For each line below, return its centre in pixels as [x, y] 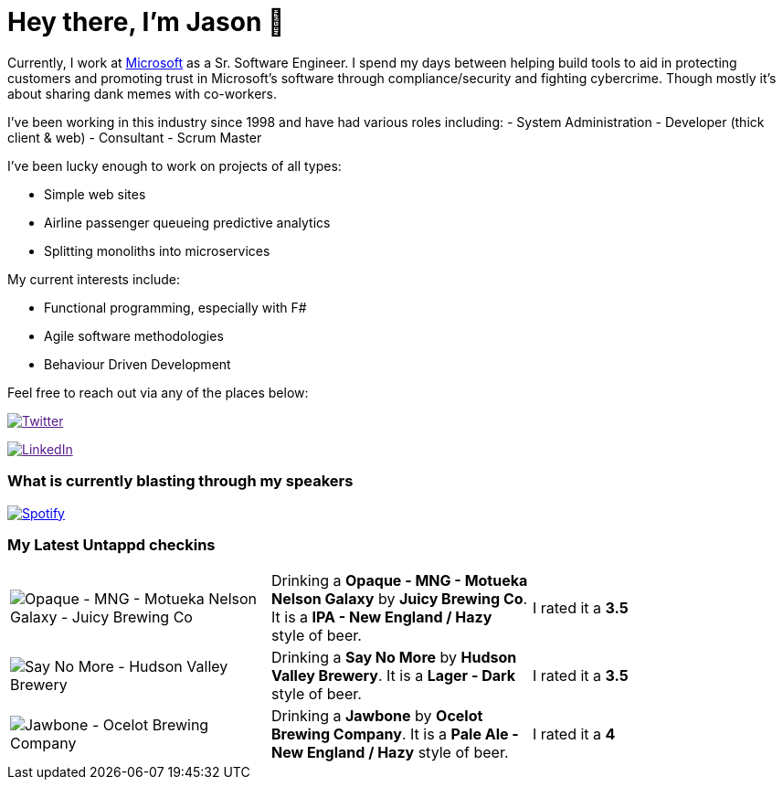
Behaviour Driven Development [138, 364]
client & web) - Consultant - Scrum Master [135, 137]
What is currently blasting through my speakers [180, 481]
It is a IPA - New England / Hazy [381, 617]
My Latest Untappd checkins [111, 544]
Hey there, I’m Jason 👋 [146, 22]
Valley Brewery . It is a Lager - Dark [393, 676]
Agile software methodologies [134, 335]
